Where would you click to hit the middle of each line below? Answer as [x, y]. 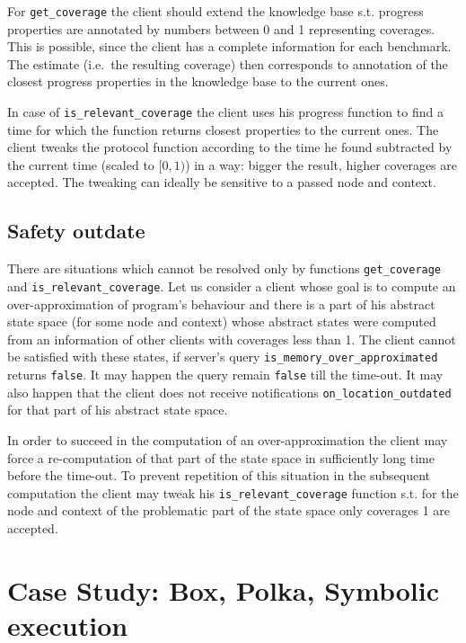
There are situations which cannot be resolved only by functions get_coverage [224, 268]
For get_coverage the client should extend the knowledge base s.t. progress [215, 11]
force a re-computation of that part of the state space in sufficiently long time [221, 457]
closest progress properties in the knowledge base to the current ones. [198, 81]
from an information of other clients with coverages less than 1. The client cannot [232, 339]
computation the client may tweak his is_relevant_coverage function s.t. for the [233, 492]
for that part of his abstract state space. [118, 410]
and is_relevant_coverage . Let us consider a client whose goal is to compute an [232, 286]
